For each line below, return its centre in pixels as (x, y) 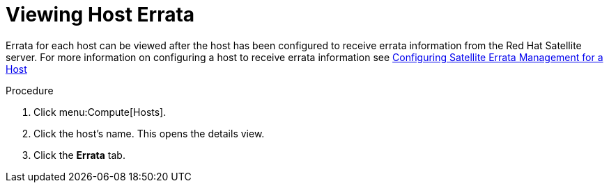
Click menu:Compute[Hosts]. (100, 112)
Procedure (30, 90)
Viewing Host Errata (100, 15)
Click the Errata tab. (79, 155)
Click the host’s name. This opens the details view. (149, 133)
